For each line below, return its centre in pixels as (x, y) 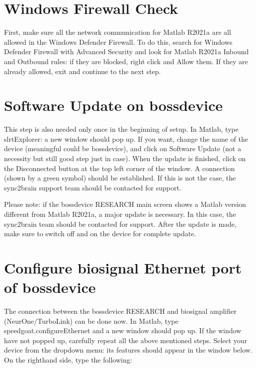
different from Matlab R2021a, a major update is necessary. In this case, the (120, 214)
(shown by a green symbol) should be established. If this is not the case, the (120, 178)
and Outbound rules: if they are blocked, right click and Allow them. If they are (126, 61)
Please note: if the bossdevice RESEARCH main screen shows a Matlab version (125, 204)
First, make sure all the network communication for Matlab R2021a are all (118, 32)
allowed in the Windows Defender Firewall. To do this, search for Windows (118, 42)
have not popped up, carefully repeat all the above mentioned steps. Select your (126, 340)
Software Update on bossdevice (113, 105)
